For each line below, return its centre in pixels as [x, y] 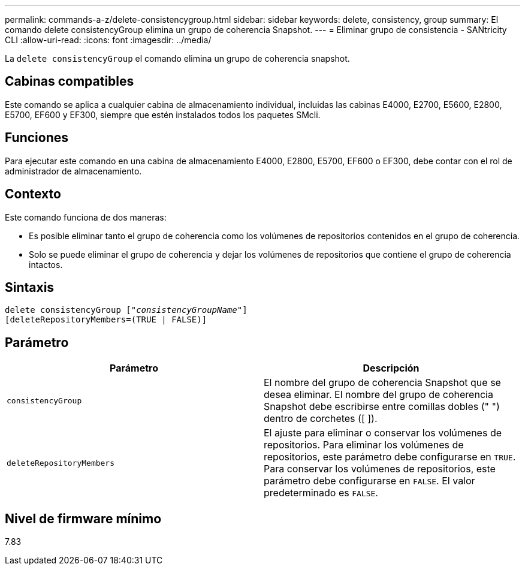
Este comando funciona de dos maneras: [86, 217]
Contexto [33, 194]
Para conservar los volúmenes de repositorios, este [380, 469]
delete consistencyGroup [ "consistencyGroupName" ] [126, 310]
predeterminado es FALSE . [321, 493]
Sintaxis [30, 287]
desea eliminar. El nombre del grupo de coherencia [378, 395]
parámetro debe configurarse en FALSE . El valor [369, 481]
